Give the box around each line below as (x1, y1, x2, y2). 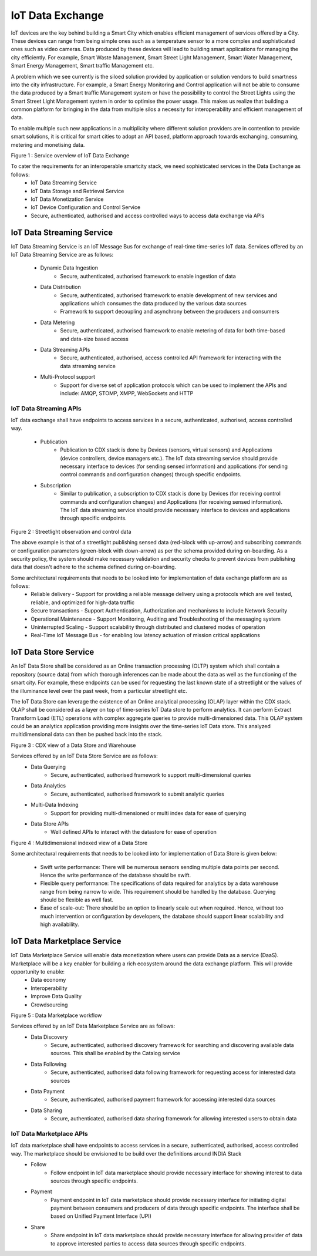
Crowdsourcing (31, 1001, 68, 1008)
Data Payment (31, 1088, 65, 1095)
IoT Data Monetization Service (31, 196, 104, 203)
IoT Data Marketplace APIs (11, 1129, 88, 1137)
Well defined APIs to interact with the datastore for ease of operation (50, 829, 217, 836)
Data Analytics (31, 782, 66, 789)
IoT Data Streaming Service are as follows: (11, 251, 114, 258)
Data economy (31, 976, 66, 984)
